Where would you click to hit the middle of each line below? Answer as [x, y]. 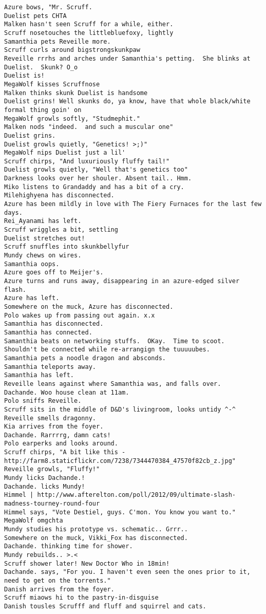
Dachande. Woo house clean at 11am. [67, 392]
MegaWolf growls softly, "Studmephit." [72, 118]
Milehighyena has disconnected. [59, 196]
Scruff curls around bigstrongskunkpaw [72, 50]
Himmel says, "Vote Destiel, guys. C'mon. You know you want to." [120, 512]
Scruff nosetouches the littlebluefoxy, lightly [89, 33]
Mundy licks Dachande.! [45, 478]
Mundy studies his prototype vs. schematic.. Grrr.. [96, 529]
